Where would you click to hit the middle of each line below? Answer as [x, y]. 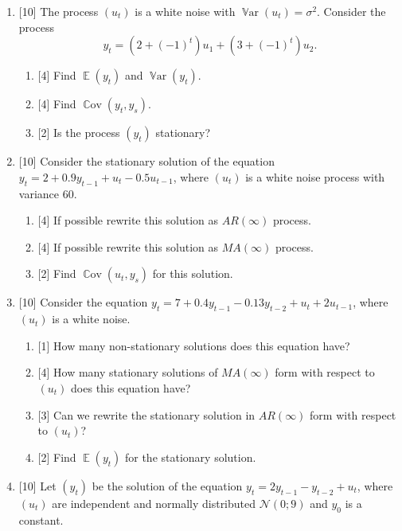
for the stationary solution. [190, 457]
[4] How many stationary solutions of [128, 372]
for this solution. [193, 273]
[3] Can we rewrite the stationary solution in [146, 414]
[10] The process [59, 11]
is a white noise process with [315, 176]
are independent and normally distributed [154, 503]
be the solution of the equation [167, 485]
